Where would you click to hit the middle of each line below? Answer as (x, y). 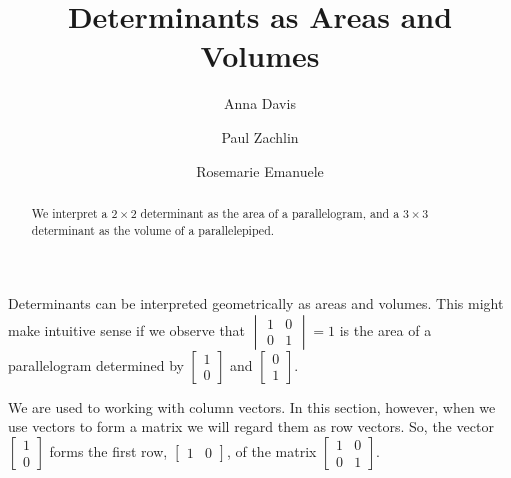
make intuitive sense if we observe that (127, 329)
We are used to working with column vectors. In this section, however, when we (252, 406)
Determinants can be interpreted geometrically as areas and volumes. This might (256, 303)
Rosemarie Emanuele (260, 170)
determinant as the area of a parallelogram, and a (270, 212)
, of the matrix (271, 450)
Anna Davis (260, 103)
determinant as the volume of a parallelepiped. (153, 229)
